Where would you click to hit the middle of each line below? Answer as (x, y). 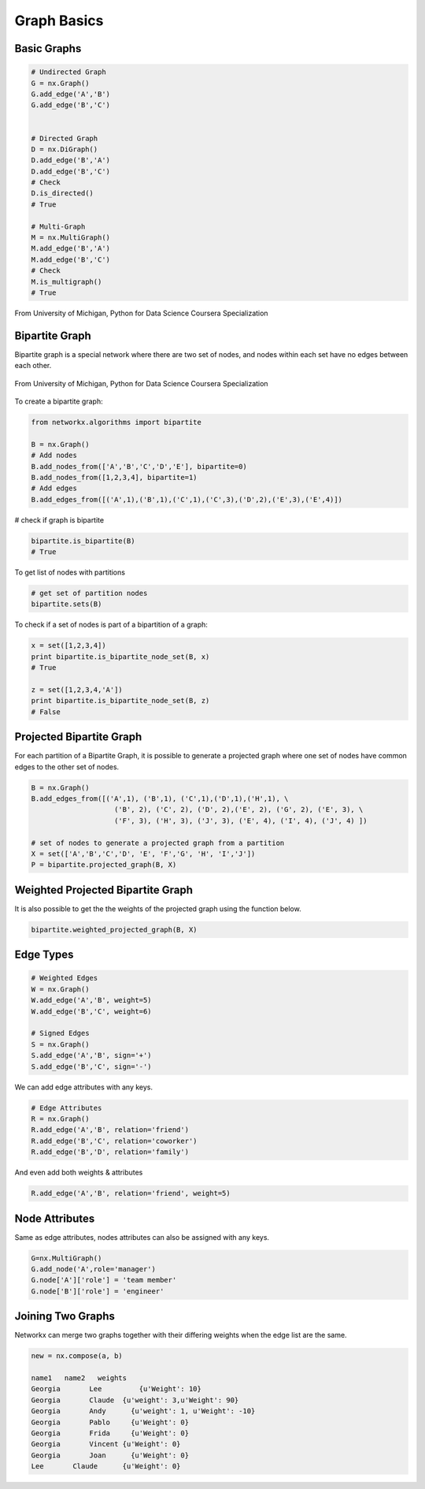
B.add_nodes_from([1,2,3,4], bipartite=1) (114, 477)
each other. (33, 366)
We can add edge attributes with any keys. (84, 1087)
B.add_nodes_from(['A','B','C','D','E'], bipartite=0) (139, 466)
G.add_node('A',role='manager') (94, 1269)
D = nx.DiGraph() (65, 149)
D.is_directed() (63, 194)
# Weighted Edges (65, 978)
